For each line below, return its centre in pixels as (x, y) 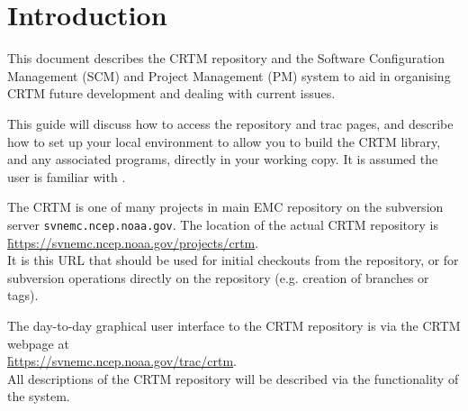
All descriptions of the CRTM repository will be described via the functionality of (233, 378)
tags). (23, 295)
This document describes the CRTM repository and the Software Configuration (226, 58)
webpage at (38, 343)
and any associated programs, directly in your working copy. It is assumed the (223, 159)
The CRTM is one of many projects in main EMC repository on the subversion (225, 207)
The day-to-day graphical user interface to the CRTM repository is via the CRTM (234, 325)
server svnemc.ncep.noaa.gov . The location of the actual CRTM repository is (223, 224)
